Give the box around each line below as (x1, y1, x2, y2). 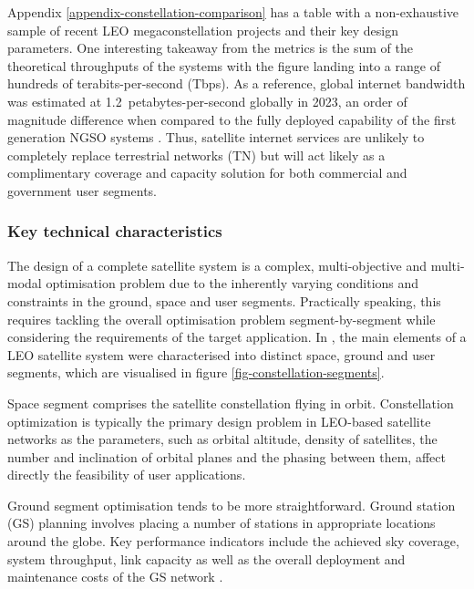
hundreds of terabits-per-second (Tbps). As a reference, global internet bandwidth (7, 74, 466, 93)
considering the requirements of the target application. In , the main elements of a (7, 327, 467, 346)
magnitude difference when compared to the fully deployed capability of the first (7, 109, 457, 129)
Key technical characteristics (7, 220, 222, 243)
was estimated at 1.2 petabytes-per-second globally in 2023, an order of (7, 91, 407, 110)
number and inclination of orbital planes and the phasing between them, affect (7, 447, 446, 466)
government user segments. (7, 181, 157, 200)
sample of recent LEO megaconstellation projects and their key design (7, 20, 398, 39)
